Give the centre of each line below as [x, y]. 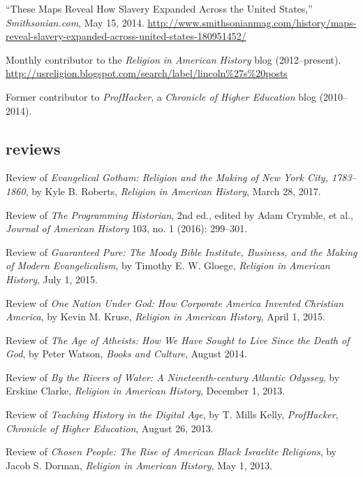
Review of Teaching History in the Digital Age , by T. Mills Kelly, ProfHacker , [172, 414]
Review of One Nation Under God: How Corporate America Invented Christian [175, 302]
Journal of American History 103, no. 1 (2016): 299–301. [127, 228]
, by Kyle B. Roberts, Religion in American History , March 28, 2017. [173, 191]
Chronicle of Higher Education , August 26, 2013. [110, 428]
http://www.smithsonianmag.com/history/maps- [252, 22]
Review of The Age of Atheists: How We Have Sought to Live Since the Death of [178, 340]
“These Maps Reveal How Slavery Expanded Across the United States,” [159, 8]
